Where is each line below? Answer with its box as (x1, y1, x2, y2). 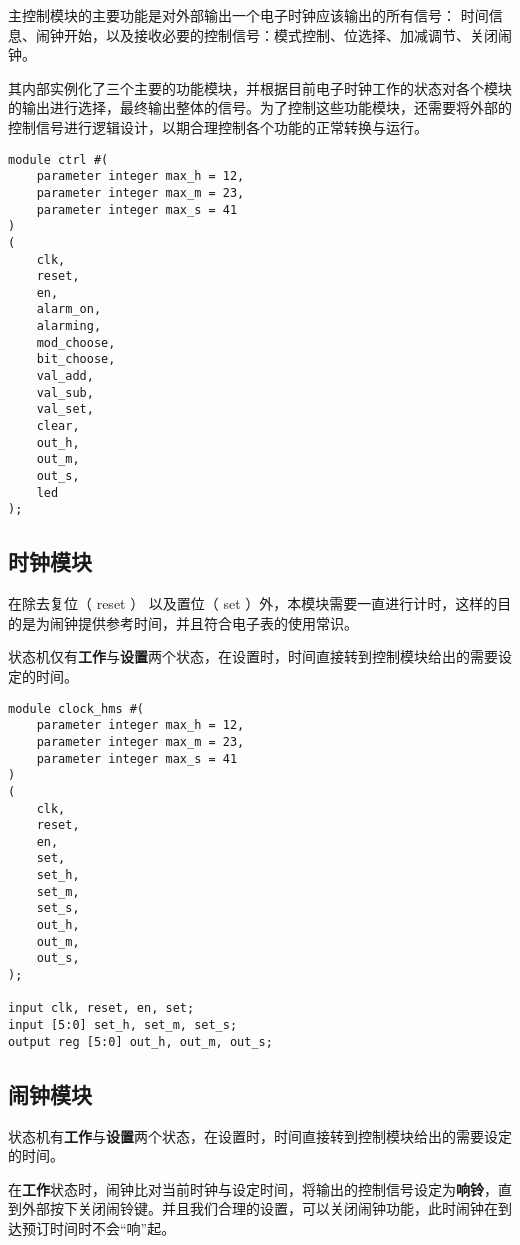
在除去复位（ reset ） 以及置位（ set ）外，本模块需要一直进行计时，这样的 (8, 593, 498, 614)
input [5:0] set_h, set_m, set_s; (8, 1018, 238, 1033)
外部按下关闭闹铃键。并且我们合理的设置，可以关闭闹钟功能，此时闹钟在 (21, 1198, 498, 1219)
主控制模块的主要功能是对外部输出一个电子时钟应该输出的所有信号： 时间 (8, 5, 489, 25)
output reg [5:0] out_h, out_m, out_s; (8, 1034, 273, 1049)
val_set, (36, 402, 94, 417)
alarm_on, (36, 302, 102, 317)
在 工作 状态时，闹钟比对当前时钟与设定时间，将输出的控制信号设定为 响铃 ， (8, 1178, 498, 1199)
